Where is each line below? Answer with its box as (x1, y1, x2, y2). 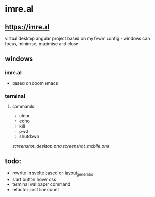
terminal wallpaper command (12, 181, 71, 187)
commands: (12, 103, 36, 109)
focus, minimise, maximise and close (5, 41, 78, 47)
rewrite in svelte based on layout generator (12, 170, 93, 177)
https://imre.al (5, 23, 50, 31)
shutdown (19, 133, 40, 139)
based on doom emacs (12, 80, 58, 86)
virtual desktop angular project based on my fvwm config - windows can (5, 35, 150, 41)
